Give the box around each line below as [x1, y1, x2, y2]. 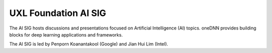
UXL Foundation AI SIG [9, 7, 106, 18]
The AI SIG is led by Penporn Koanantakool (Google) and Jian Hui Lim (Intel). [9, 41, 168, 47]
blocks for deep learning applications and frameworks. [9, 31, 123, 37]
